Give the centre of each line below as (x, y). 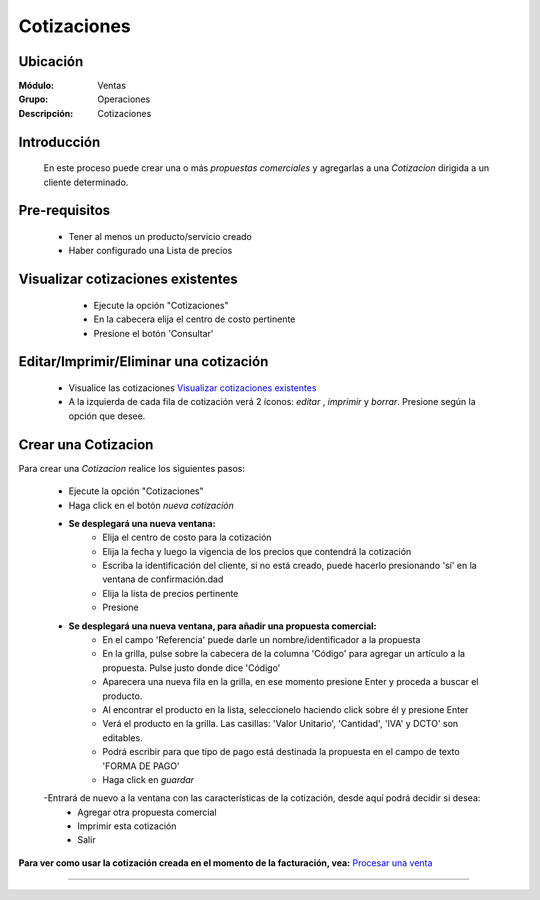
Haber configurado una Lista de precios (150, 251)
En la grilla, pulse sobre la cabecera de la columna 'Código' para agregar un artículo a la (283, 654)
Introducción (59, 141)
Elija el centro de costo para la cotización (187, 537)
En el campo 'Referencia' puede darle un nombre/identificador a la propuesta (261, 640)
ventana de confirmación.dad (163, 579)
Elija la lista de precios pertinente (170, 593)
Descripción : (46, 113)
